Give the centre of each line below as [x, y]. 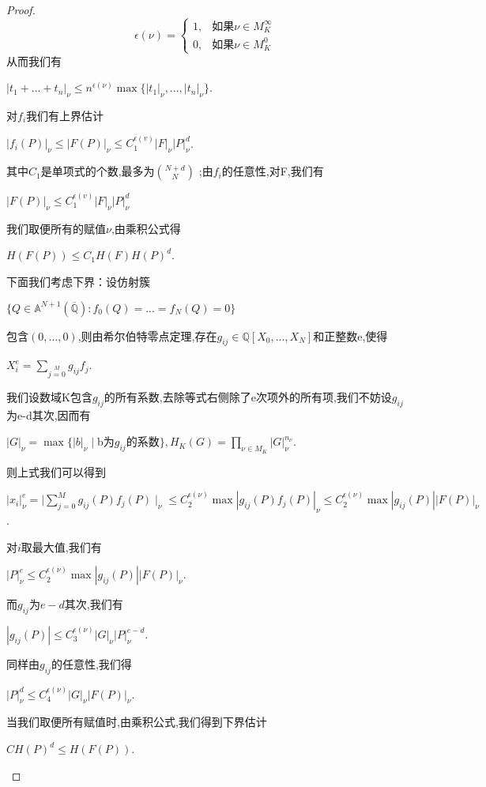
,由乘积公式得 [146, 228]
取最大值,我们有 [61, 546]
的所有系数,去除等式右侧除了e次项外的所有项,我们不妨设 [248, 397]
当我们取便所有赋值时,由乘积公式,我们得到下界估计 [137, 722]
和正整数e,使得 [350, 335]
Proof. [21, 9]
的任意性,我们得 [91, 664]
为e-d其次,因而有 [49, 414]
